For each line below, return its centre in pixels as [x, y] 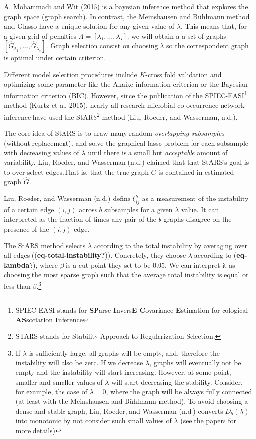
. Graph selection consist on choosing [102, 46]
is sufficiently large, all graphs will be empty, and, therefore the [124, 353]
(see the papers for [208, 420]
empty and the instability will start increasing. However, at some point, [123, 372]
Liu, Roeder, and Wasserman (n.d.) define [67, 198]
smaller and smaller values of [59, 381]
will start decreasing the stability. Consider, [177, 381]
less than [17, 286]
